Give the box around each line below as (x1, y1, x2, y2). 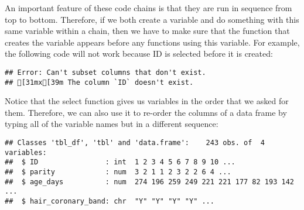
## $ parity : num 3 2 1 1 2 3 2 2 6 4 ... (5, 168, 231, 177)
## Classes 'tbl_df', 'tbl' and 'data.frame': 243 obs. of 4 (5, 139, 265, 147)
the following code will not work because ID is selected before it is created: (5, 47, 273, 60)
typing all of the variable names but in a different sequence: (5, 118, 218, 130)
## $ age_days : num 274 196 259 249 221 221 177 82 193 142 (5, 177, 294, 186)
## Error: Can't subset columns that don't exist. (5, 68, 206, 77)
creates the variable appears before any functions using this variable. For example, (5, 36, 300, 48)
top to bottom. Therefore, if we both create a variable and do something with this (5, 13, 299, 25)
